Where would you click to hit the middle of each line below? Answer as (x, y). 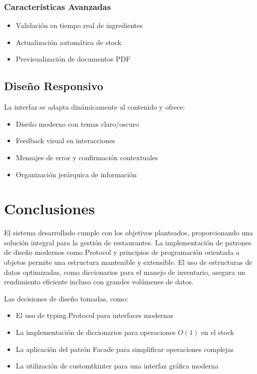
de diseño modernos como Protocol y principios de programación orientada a (122, 252)
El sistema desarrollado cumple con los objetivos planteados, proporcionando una (129, 233)
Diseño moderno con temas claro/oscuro (77, 123)
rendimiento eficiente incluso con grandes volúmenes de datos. (99, 282)
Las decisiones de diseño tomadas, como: (66, 298)
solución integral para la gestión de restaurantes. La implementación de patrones (128, 242)
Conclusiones (50, 209)
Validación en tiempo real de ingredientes (79, 25)
